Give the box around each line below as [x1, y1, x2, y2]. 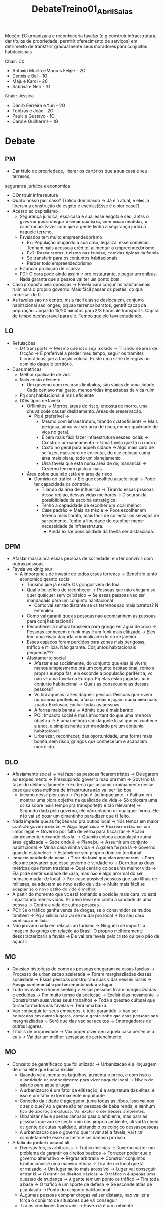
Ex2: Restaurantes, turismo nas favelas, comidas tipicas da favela [26, 250, 159, 255]
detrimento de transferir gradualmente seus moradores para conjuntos [5, 43, 148, 49]
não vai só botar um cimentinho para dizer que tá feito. [19, 813, 130, 819]
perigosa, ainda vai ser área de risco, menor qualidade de [41, 423, 158, 429]
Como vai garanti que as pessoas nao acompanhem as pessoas [26, 613, 156, 619]
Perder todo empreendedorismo [26, 260, 92, 266]
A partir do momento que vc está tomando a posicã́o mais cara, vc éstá [12, 891, 157, 897]
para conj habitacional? [26, 618, 74, 624]
